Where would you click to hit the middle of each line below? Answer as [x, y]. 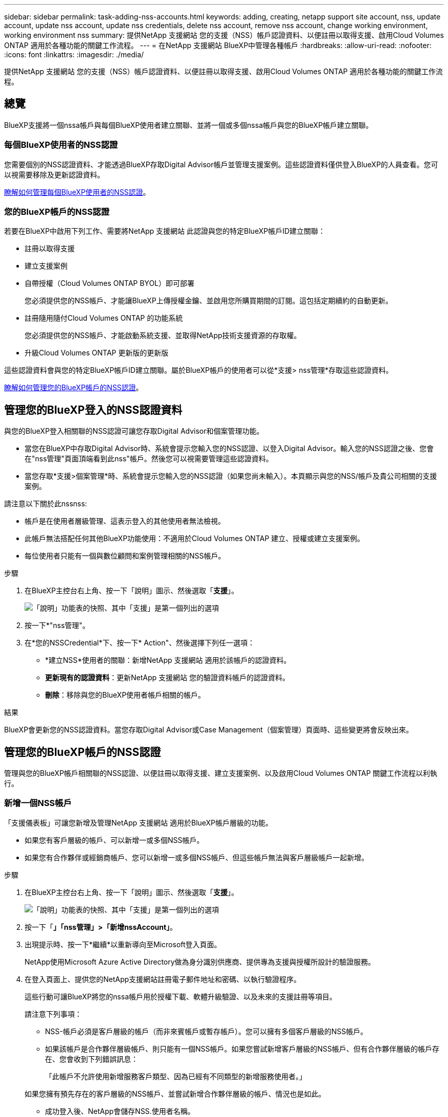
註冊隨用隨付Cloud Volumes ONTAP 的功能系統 [104, 318]
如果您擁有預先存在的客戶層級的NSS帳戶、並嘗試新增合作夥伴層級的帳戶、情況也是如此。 [175, 1093]
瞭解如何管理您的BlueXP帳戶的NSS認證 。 [74, 388]
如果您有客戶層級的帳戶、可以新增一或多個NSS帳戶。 [114, 840]
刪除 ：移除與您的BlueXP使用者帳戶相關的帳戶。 [125, 695]
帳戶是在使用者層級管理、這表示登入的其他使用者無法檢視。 [125, 521]
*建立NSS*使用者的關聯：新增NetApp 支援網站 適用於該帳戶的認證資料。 [168, 660]
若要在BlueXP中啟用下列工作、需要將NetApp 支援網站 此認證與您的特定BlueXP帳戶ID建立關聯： [165, 231]
